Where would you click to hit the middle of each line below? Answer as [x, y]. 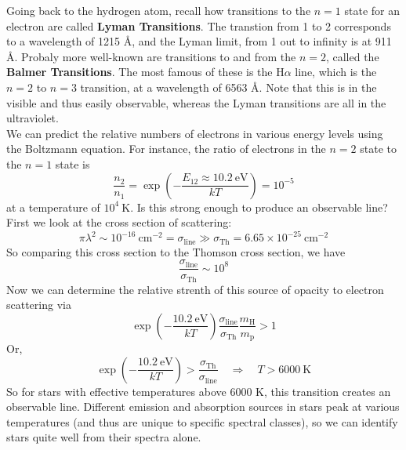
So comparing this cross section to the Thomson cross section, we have [176, 251]
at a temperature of [53, 207]
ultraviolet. [33, 118]
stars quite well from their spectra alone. [104, 437]
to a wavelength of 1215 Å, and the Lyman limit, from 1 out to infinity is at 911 [199, 41]
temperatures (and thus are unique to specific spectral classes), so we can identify [202, 421]
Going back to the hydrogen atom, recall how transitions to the [159, 10]
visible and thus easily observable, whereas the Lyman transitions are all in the [196, 102]
